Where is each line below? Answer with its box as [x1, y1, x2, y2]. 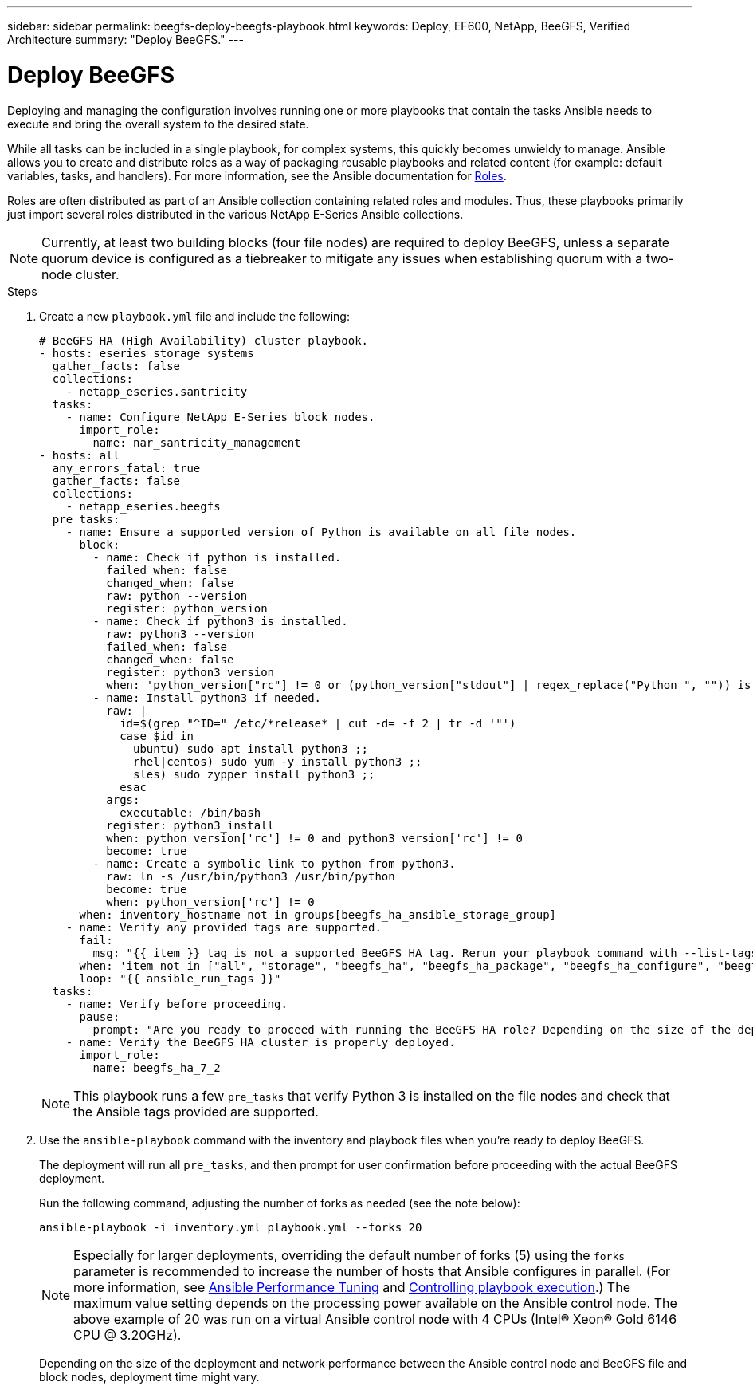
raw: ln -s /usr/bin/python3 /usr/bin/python [106, 869, 395, 883]
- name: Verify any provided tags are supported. [65, 920, 382, 934]
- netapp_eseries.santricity [65, 384, 248, 398]
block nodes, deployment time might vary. [39, 1369, 260, 1384]
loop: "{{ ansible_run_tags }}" [79, 971, 281, 985]
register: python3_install [106, 818, 275, 832]
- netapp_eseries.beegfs [65, 499, 221, 513]
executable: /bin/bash [120, 805, 261, 819]
